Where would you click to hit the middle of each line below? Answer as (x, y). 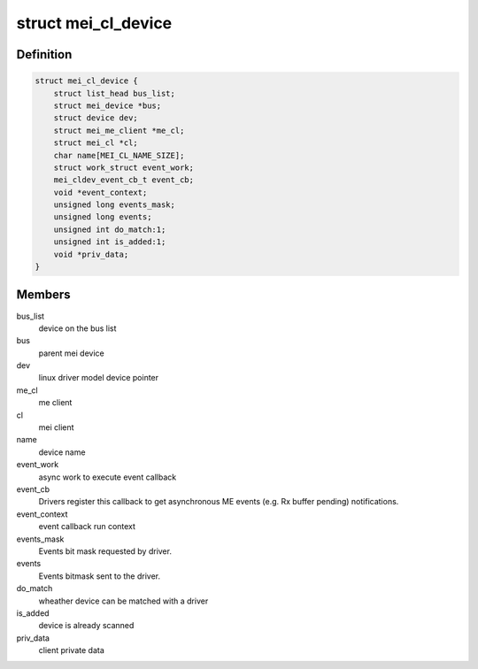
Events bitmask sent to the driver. (100, 576)
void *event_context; (100, 192)
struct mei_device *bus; (108, 105)
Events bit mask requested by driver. (105, 551)
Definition (44, 54)
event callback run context (87, 527)
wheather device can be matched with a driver (123, 601)
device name (62, 452)
